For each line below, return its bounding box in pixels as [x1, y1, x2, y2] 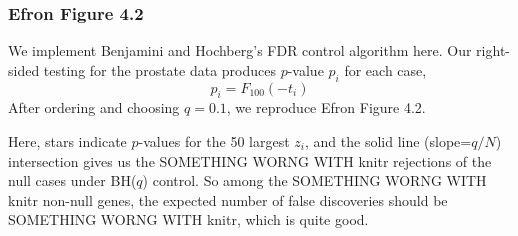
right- [476, 40, 510, 61]
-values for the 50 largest [138, 131, 290, 151]
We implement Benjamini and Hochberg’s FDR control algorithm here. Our [8, 40, 472, 61]
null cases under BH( [8, 170, 137, 191]
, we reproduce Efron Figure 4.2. [226, 97, 426, 118]
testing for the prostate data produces [43, 59, 276, 80]
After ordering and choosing [8, 97, 180, 118]
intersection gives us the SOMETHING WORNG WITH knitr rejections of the [8, 150, 492, 171]
